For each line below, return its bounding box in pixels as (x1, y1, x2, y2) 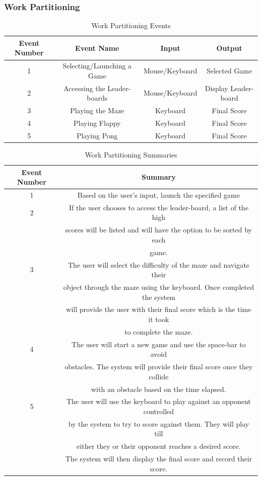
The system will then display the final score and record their (65, 453, 252, 464)
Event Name (75, 42, 119, 53)
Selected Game (206, 65, 252, 76)
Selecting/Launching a (62, 60, 132, 71)
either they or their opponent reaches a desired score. (77, 441, 241, 451)
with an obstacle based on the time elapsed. (91, 383, 226, 394)
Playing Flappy (74, 117, 121, 128)
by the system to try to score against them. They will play (68, 418, 249, 429)
